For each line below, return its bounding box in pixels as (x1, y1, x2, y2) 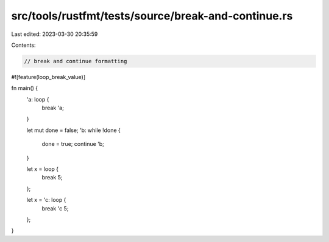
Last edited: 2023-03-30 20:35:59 (11, 30, 98, 38)
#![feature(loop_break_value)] (11, 73, 85, 80)
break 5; (41, 174, 63, 181)
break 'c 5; (41, 204, 69, 212)
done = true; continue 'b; (41, 140, 105, 148)
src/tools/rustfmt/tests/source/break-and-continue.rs (11, 9, 293, 22)
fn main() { (11, 85, 38, 92)
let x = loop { (26, 165, 59, 173)
